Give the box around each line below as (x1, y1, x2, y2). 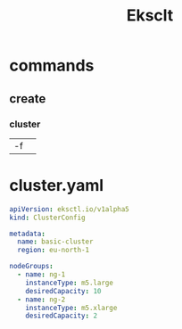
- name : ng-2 (17, 295, 66, 304)
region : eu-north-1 (17, 246, 90, 255)
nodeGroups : (9, 262, 54, 271)
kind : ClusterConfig (9, 213, 87, 222)
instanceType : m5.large (25, 278, 114, 287)
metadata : (9, 229, 46, 238)
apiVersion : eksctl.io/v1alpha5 (9, 204, 129, 214)
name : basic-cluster (17, 237, 94, 246)
